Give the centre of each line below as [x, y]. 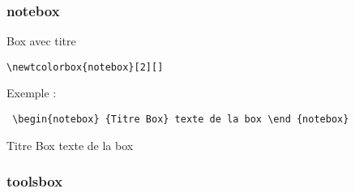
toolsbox [35, 181]
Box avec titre [41, 41]
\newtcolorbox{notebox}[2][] [85, 67]
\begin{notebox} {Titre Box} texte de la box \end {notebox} [181, 120]
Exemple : [32, 93]
